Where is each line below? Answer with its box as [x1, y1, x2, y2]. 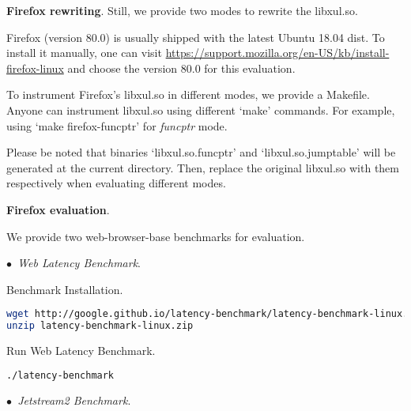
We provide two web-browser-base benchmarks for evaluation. [6, 228, 305, 244]
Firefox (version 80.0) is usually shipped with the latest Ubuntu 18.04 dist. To [6, 28, 385, 45]
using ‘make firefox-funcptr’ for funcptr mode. [6, 117, 228, 134]
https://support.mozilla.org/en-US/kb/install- [165, 44, 390, 61]
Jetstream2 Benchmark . [17, 391, 131, 408]
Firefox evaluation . [6, 201, 110, 217]
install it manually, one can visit [6, 44, 162, 61]
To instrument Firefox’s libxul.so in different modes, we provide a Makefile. [6, 86, 370, 103]
